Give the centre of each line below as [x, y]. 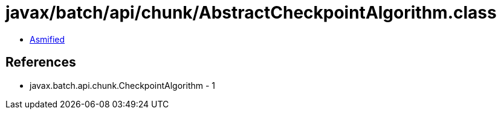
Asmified [47, 39]
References [41, 62]
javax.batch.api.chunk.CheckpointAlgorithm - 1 [123, 85]
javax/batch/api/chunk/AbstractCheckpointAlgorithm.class [251, 13]
